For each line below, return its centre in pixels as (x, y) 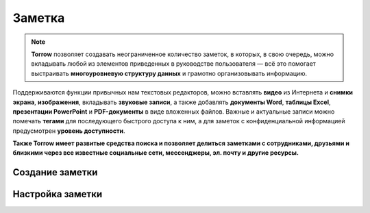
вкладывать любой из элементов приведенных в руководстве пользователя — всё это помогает (174, 64)
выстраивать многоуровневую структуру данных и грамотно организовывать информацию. (169, 73)
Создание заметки (55, 172)
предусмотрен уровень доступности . (69, 131)
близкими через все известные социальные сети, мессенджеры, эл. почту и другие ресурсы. (156, 153)
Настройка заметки (58, 194)
